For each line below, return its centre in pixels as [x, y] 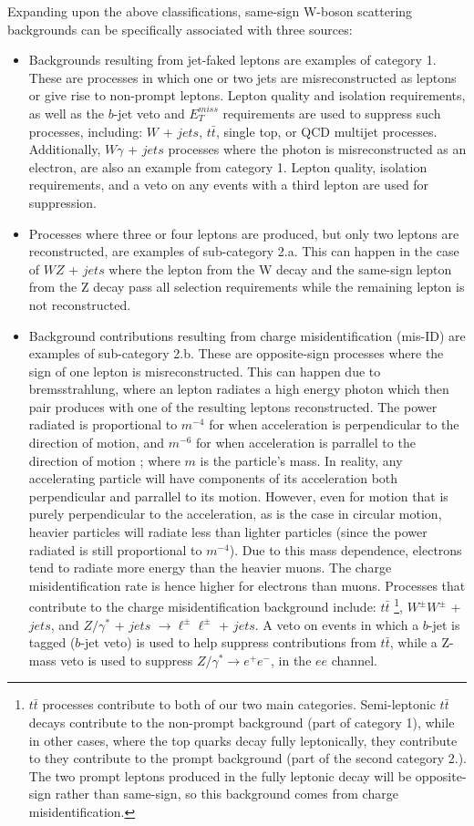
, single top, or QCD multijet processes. [326, 131]
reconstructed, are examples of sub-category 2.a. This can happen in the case [244, 251]
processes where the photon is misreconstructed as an [317, 149]
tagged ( [52, 642]
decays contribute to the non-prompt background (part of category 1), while [242, 723]
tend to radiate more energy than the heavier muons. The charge [210, 568]
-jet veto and [149, 113]
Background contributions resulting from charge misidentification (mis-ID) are [247, 335]
